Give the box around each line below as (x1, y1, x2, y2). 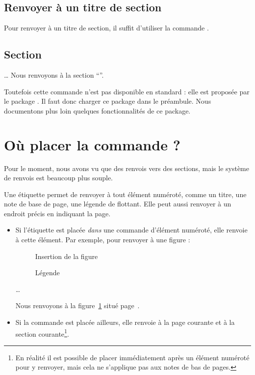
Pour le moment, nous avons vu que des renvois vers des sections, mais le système (4, 163, 249, 173)
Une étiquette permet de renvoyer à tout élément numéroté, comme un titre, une (4, 189, 247, 199)
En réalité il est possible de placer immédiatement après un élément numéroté (15, 352, 250, 362)
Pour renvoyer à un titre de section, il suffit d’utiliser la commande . (4, 23, 209, 33)
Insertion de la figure (35, 251, 98, 261)
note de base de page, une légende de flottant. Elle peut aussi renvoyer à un (4, 199, 231, 209)
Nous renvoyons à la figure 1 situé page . (15, 300, 140, 311)
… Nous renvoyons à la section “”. (4, 70, 104, 80)
